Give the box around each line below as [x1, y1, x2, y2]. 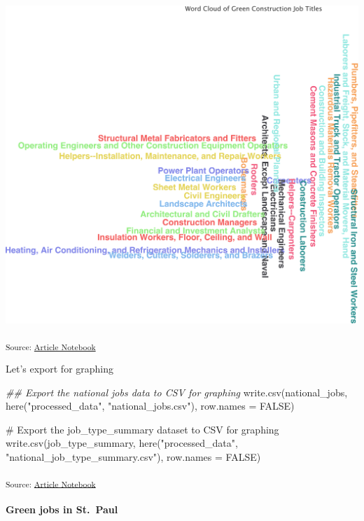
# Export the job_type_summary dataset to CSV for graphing [6, 422, 279, 436]
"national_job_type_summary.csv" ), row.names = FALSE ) [6, 449, 261, 464]
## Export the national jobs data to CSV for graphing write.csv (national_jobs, [6, 384, 348, 399]
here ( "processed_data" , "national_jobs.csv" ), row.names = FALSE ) [6, 398, 295, 413]
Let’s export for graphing [6, 361, 114, 375]
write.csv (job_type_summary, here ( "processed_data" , [6, 436, 238, 450]
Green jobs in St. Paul [6, 502, 118, 517]
